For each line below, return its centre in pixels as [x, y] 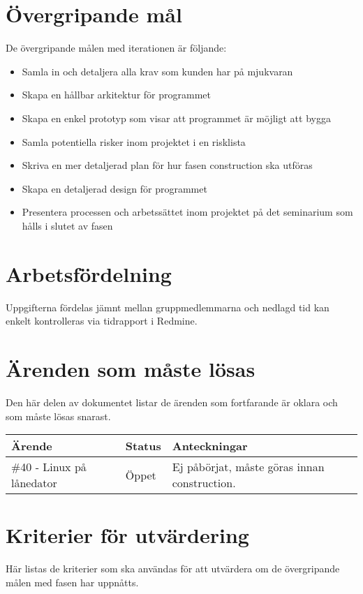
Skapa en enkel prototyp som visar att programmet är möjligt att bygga [176, 118]
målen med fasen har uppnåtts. [72, 582]
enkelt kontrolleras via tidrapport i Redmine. [102, 321]
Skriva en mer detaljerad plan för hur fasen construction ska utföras [167, 165]
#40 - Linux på [49, 467]
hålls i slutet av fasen [67, 225]
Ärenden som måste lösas [131, 368]
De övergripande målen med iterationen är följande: [116, 48]
